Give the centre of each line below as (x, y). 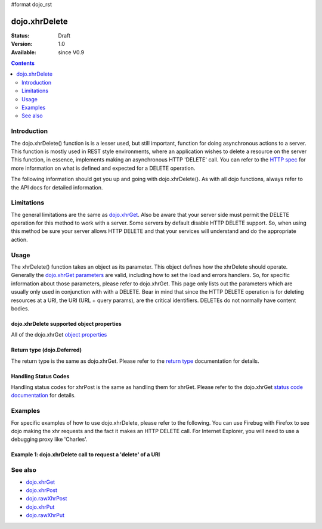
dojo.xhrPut (40, 507)
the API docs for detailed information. (57, 187)
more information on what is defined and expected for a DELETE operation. (103, 168)
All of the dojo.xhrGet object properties (59, 335)
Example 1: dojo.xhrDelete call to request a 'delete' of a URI (86, 455)
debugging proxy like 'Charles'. (49, 439)
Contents (23, 63)
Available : (24, 52)
